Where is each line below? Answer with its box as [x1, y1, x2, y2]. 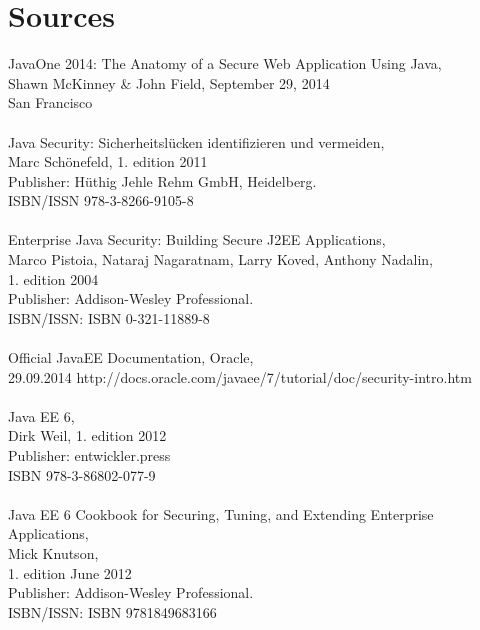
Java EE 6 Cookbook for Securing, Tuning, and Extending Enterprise [8, 503, 434, 524]
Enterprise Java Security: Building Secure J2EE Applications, [8, 229, 386, 250]
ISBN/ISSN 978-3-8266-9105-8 [8, 190, 194, 211]
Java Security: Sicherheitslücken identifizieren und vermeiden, [8, 131, 385, 152]
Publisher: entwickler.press [8, 445, 171, 465]
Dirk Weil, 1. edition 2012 [8, 425, 167, 446]
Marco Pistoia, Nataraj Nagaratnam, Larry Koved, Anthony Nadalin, [8, 249, 433, 270]
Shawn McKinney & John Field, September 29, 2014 [8, 72, 330, 93]
